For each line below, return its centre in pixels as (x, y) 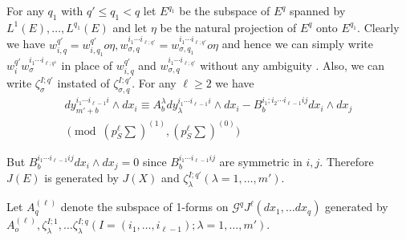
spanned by (318, 10)
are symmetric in (261, 161)
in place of (87, 65)
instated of (83, 83)
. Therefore (347, 161)
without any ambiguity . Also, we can (292, 65)
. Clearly (378, 27)
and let (130, 27)
